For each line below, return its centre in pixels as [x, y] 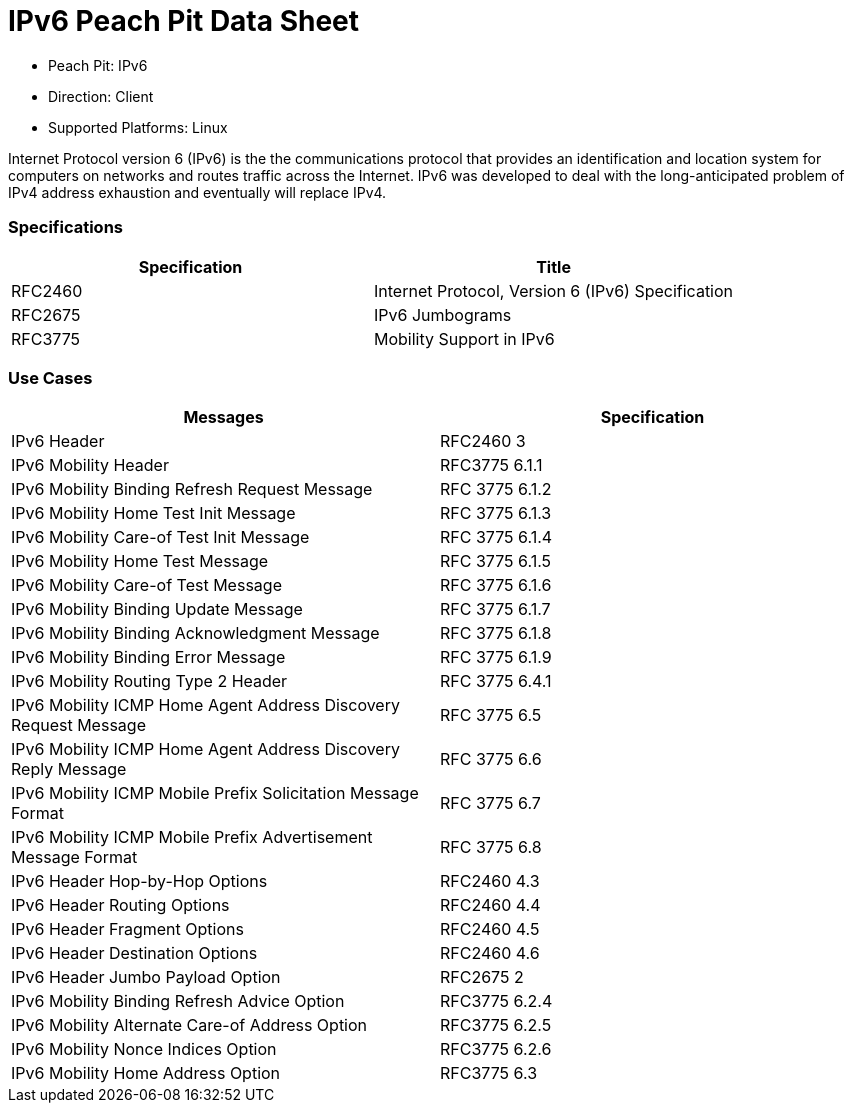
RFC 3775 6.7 [490, 803]
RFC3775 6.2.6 [496, 1049]
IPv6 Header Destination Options [134, 953]
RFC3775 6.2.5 [496, 1025]
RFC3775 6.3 [489, 1073]
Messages [223, 417]
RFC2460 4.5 [490, 929]
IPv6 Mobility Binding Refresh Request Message [192, 489]
